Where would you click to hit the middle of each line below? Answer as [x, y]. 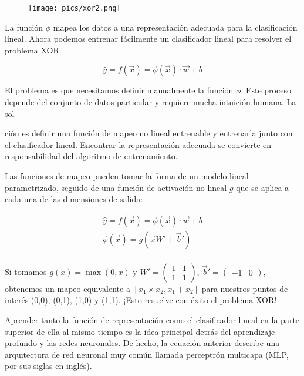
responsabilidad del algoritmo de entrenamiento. [91, 156]
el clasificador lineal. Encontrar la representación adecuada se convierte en [138, 144]
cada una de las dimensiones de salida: [74, 199]
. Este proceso [266, 90]
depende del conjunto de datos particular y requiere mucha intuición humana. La [151, 102]
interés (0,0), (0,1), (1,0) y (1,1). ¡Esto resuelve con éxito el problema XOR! [141, 300]
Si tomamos [26, 271]
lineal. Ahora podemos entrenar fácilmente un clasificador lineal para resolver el [148, 38]
